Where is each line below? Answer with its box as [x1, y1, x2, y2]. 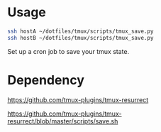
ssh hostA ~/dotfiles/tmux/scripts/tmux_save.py [7, 28, 154, 35]
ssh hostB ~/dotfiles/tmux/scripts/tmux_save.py [7, 34, 154, 41]
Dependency [7, 72, 85, 88]
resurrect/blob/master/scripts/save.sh [7, 116, 118, 125]
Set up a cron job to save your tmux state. [7, 47, 130, 55]
